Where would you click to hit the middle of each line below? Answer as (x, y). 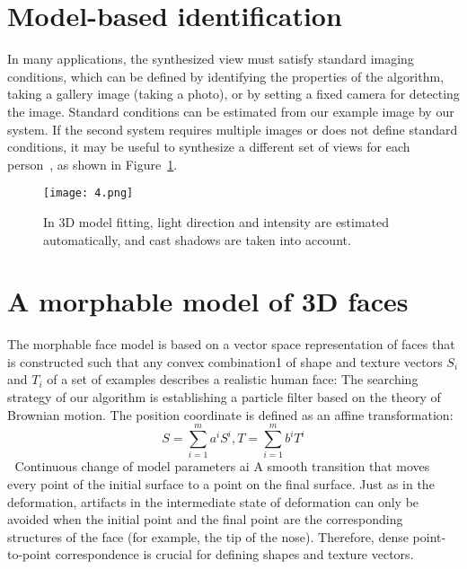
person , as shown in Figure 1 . (93, 164)
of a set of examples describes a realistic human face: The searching (233, 379)
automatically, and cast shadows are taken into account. (197, 239)
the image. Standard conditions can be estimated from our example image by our (231, 111)
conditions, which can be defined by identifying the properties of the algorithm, (226, 76)
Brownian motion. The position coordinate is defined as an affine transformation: (230, 414)
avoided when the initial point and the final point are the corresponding (205, 519)
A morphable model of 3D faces (208, 301)
